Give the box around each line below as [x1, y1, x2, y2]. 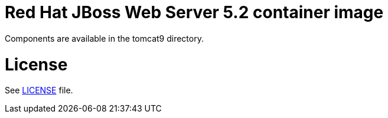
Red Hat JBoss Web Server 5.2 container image [5, 2, 384, 22]
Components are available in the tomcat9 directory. [5, 33, 204, 43]
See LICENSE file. [5, 85, 73, 96]
